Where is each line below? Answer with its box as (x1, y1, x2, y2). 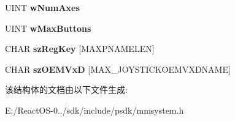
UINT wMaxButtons (5, 21, 91, 34)
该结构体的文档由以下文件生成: (5, 83, 128, 96)
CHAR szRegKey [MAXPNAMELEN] (5, 42, 155, 55)
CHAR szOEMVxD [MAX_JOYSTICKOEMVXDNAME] (5, 62, 231, 75)
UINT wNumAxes (5, 1, 80, 13)
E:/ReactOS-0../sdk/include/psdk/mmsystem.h (5, 103, 184, 116)
